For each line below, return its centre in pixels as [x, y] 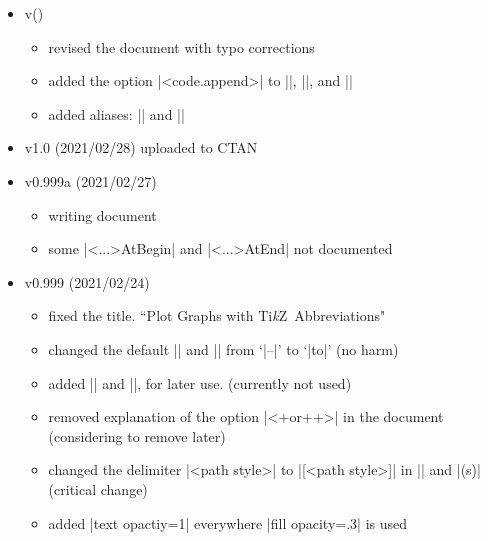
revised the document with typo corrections [181, 46]
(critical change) [98, 488]
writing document [102, 214]
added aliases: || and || [116, 113]
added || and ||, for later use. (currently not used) [200, 382]
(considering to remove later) [137, 435]
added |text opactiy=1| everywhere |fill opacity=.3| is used [228, 522]
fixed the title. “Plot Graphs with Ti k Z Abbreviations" [217, 315]
